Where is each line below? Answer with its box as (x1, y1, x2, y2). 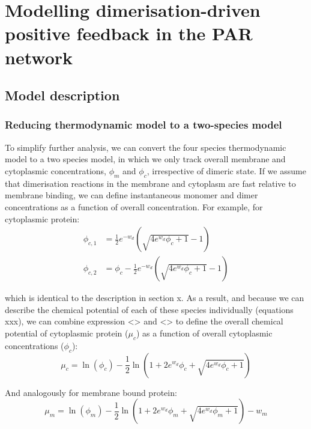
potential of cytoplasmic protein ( (5, 326, 128, 339)
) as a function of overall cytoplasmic (136, 326, 273, 339)
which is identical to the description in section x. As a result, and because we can (5, 291, 304, 304)
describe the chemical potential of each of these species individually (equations (5, 303, 294, 315)
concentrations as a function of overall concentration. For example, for (5, 200, 263, 213)
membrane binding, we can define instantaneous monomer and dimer (5, 189, 258, 201)
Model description (5, 86, 120, 105)
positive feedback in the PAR (5, 21, 253, 46)
